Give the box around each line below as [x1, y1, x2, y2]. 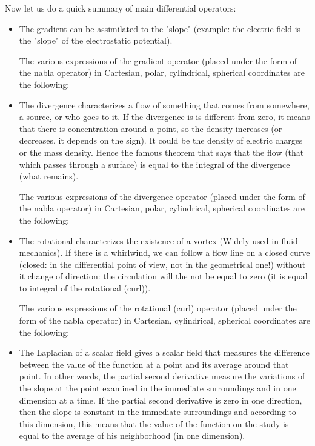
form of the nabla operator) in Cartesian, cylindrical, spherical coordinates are [19, 314, 310, 327]
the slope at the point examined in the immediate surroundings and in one [19, 382, 296, 394]
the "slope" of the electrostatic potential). [19, 34, 173, 47]
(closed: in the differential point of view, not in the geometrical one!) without [19, 258, 306, 270]
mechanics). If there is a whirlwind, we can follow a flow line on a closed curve [19, 246, 310, 259]
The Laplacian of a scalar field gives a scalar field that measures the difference [19, 346, 310, 359]
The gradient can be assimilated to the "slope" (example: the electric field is [19, 22, 301, 35]
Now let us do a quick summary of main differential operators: [5, 2, 236, 14]
